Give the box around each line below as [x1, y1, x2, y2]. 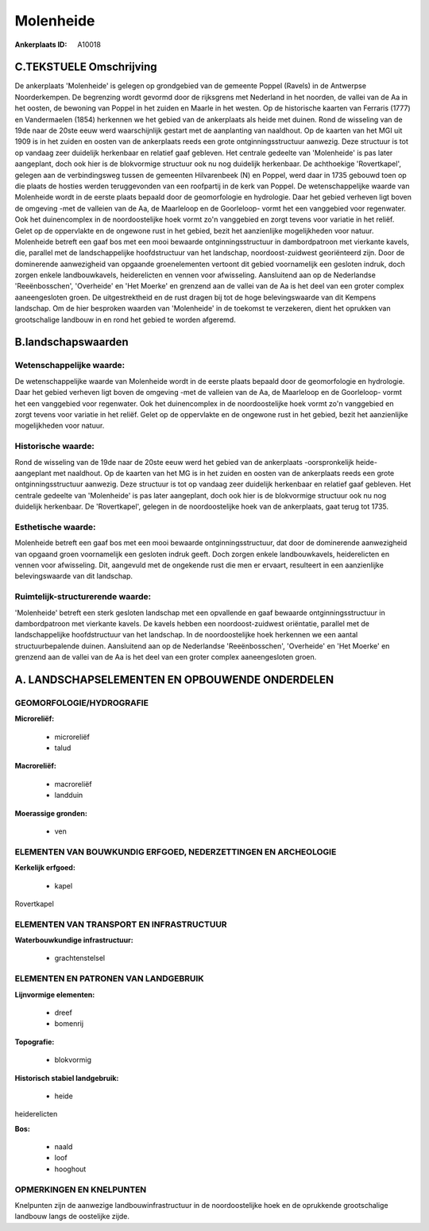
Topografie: [14, 1037, 55, 1047]
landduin [54, 791, 83, 800]
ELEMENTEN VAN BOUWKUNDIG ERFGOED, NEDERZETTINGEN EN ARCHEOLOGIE [14, 846, 337, 857]
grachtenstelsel [54, 954, 106, 963]
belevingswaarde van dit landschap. [14, 571, 133, 581]
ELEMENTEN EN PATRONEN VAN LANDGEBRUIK [14, 974, 204, 985]
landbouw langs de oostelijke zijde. [14, 1212, 130, 1221]
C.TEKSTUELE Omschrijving [14, 60, 158, 74]
